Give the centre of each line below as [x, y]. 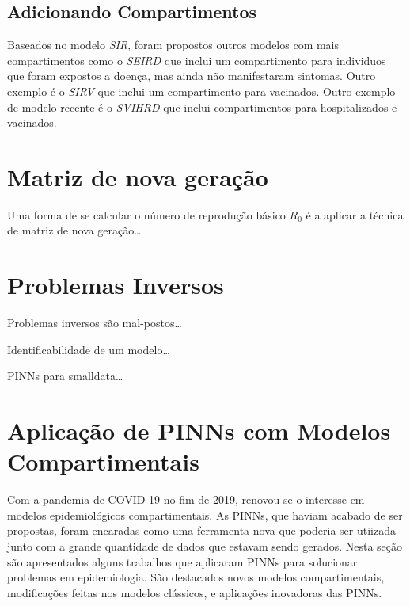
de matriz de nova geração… [74, 230]
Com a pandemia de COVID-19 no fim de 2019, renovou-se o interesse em [186, 499]
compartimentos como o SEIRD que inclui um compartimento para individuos [197, 60]
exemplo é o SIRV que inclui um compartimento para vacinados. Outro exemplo [201, 91]
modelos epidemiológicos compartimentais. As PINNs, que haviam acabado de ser [205, 515]
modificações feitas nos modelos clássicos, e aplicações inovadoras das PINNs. [195, 592]
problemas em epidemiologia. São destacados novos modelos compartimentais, [196, 577]
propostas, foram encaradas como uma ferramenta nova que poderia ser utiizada [201, 530]
